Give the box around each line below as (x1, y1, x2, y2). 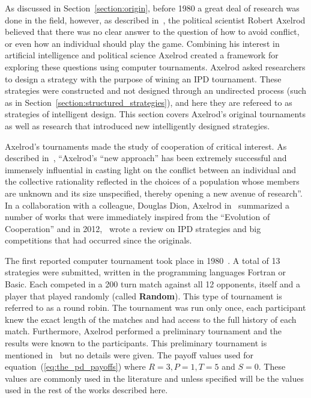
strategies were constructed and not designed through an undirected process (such (5, 84, 307, 97)
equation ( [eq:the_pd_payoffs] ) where (5, 360, 146, 373)
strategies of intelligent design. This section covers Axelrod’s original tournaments (5, 108, 306, 120)
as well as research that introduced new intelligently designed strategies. (5, 119, 270, 132)
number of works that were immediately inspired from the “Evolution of (5, 210, 270, 223)
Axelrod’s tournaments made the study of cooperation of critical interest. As (5, 139, 287, 152)
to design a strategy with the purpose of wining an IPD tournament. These (5, 72, 282, 85)
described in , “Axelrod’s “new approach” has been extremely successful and (5, 152, 287, 164)
